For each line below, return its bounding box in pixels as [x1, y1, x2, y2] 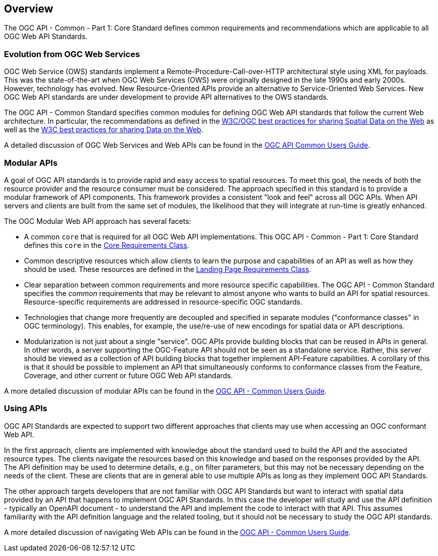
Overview [4, 3, 54, 15]
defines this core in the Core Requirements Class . [24, 240, 189, 249]
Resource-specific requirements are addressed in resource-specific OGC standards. [24, 297, 302, 306]
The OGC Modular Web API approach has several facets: [4, 216, 191, 225]
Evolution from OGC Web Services [4, 49, 140, 59]
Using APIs [4, 403, 48, 414]
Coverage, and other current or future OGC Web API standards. [24, 371, 233, 380]
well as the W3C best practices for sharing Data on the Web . [4, 125, 203, 134]
